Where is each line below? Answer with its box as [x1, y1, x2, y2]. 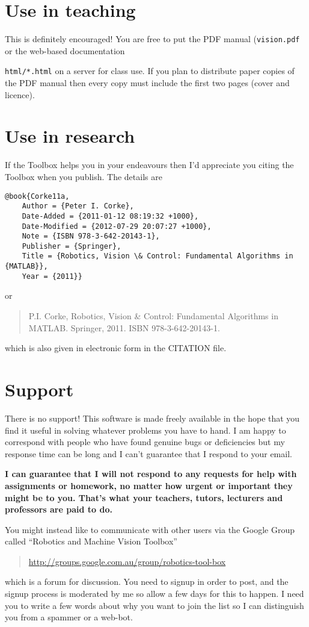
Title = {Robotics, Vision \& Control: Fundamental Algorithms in [22, 252, 293, 261]
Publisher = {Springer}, [22, 242, 121, 251]
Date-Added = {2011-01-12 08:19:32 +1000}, [22, 211, 199, 220]
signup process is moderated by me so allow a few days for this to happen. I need [5, 587, 304, 600]
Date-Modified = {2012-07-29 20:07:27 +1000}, [22, 222, 212, 231]
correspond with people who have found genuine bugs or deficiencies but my [5, 435, 285, 448]
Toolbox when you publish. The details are [5, 170, 162, 182]
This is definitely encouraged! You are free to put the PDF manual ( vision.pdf [5, 33, 300, 45]
